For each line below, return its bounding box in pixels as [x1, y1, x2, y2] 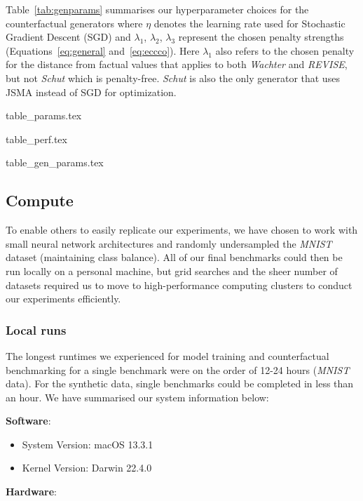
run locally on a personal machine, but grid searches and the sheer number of [6, 263, 338, 278]
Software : [6, 413, 51, 428]
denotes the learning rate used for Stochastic [153, 15, 345, 30]
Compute [6, 189, 74, 211]
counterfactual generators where [6, 15, 143, 30]
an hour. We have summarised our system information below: [6, 389, 269, 404]
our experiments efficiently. [6, 291, 121, 306]
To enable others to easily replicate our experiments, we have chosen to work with [6, 222, 358, 237]
